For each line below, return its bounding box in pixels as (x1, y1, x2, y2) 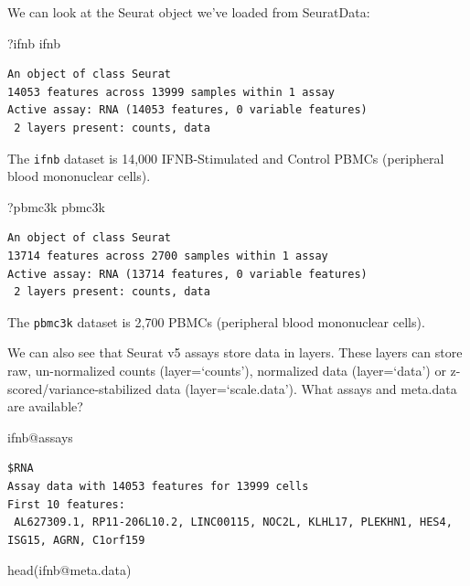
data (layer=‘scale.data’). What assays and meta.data (155, 378, 457, 398)
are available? (7, 397, 83, 416)
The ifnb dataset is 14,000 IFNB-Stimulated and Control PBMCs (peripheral (7, 148, 444, 167)
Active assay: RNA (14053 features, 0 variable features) (7, 103, 368, 117)
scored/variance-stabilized (7, 378, 152, 398)
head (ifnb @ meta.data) (7, 560, 132, 580)
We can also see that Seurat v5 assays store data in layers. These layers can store (7, 343, 463, 362)
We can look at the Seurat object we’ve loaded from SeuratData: (7, 3, 370, 21)
